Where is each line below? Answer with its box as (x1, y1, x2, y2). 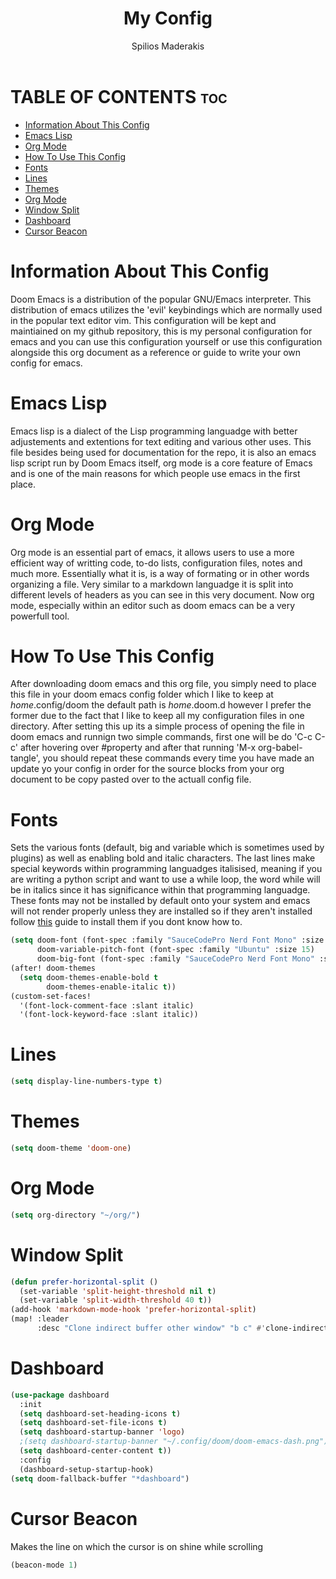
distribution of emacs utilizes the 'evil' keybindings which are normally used (10, 303, 323, 316)
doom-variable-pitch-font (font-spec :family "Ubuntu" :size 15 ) (36, 945, 315, 955)
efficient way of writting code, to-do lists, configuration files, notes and (10, 557, 303, 569)
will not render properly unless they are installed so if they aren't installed (10, 905, 313, 917)
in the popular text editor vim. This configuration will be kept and (10, 314, 277, 326)
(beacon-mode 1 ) (10, 1560, 78, 1570)
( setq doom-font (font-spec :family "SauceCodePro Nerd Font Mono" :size (10, 935, 325, 946)
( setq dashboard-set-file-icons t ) (19, 1418, 168, 1428)
